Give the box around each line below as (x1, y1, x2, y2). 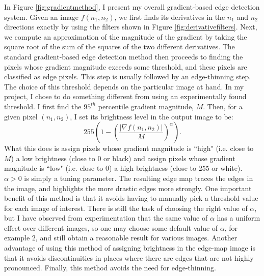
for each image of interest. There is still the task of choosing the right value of (4, 202, 248, 213)
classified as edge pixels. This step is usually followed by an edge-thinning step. (4, 71, 251, 82)
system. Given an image (4, 11, 79, 22)
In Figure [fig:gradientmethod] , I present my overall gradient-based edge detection (4, 2, 260, 12)
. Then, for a (203, 101, 243, 111)
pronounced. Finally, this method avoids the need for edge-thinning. (4, 262, 216, 273)
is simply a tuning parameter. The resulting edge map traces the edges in (24, 172, 253, 183)
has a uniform (217, 212, 260, 223)
